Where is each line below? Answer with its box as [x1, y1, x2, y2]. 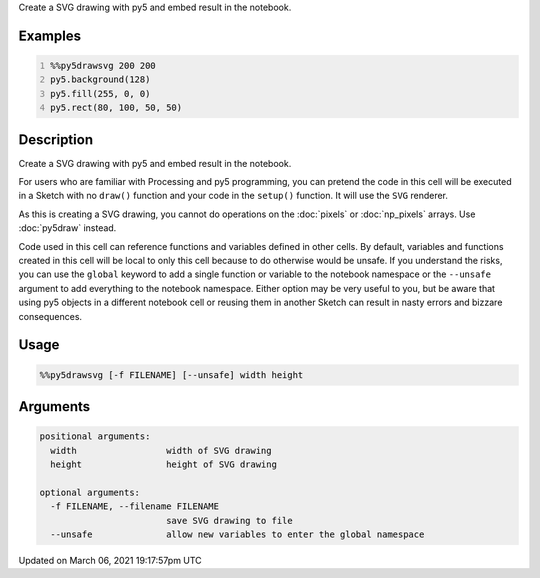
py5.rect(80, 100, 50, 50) [50, 102, 183, 114]
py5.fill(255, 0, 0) [50, 88, 151, 99]
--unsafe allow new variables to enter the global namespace [50, 528, 425, 540]
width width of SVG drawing [50, 445, 272, 456]
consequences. [18, 310, 83, 322]
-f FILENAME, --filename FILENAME [50, 501, 220, 512]
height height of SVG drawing [50, 458, 277, 470]
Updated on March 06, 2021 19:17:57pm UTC [18, 554, 202, 566]
